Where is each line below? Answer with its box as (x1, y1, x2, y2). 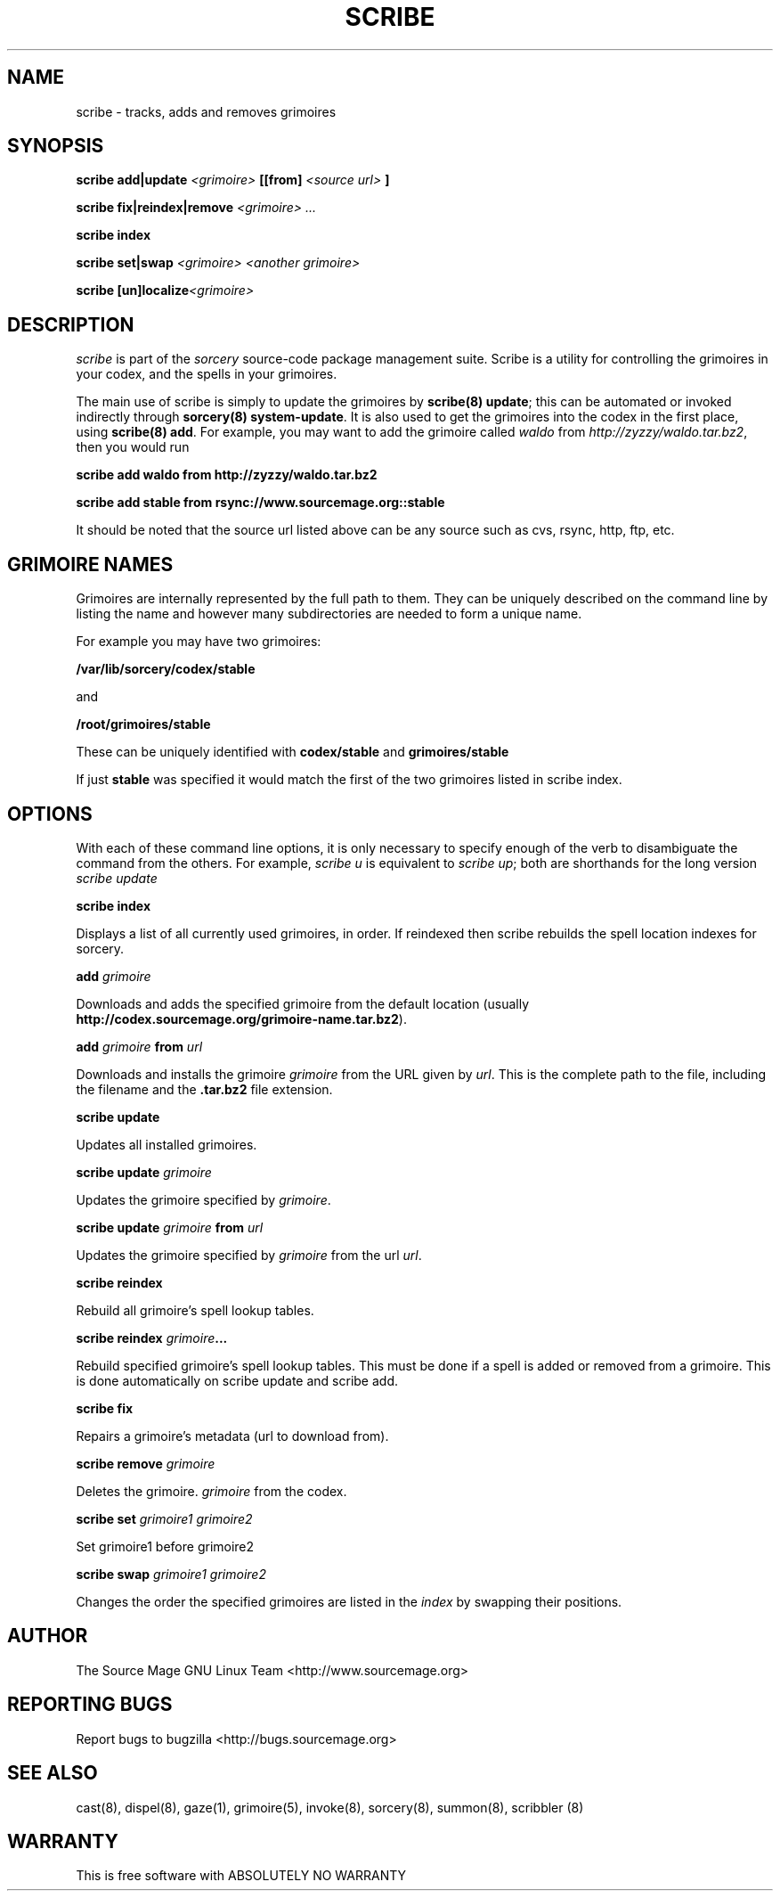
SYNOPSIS (7, 135, 104, 158)
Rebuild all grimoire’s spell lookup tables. (76, 1302, 314, 1318)
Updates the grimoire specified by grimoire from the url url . (76, 1247, 422, 1263)
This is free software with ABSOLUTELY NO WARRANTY (76, 1868, 407, 1884)
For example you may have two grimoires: (76, 634, 321, 650)
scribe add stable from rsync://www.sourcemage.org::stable (76, 495, 445, 511)
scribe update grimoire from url (76, 1219, 264, 1235)
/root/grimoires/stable (76, 716, 211, 732)
